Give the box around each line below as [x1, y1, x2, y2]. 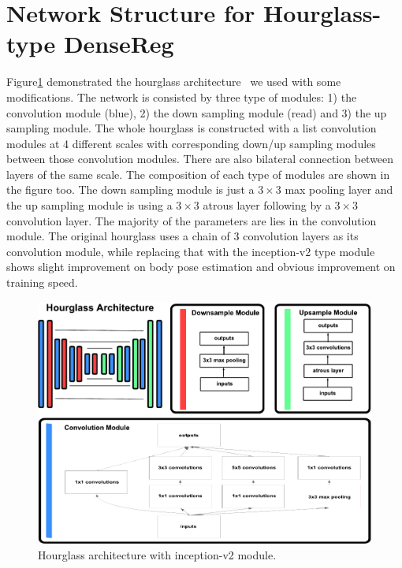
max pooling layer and [285, 181, 393, 198]
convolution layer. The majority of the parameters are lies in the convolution [6, 212, 377, 228]
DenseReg [63, 28, 174, 60]
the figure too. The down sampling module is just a [6, 181, 255, 198]
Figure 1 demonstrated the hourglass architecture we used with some [6, 73, 341, 90]
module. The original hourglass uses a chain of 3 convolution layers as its [6, 228, 359, 244]
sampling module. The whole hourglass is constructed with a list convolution [6, 120, 377, 136]
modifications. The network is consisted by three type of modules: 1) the [6, 88, 357, 105]
